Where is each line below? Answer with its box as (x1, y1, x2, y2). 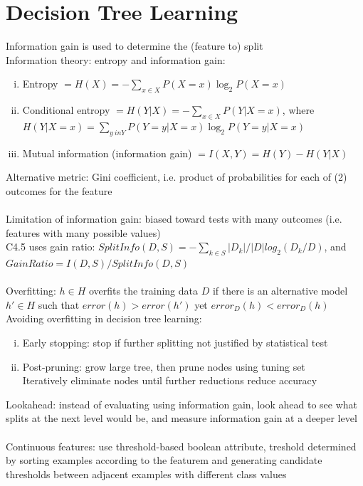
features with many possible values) (6, 225, 161, 240)
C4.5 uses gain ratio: (6, 239, 95, 254)
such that (38, 297, 80, 312)
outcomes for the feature (6, 183, 112, 198)
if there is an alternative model (212, 283, 348, 298)
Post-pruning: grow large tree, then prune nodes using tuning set (22, 359, 305, 374)
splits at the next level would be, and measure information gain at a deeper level (6, 411, 357, 426)
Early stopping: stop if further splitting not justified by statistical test (22, 335, 328, 350)
